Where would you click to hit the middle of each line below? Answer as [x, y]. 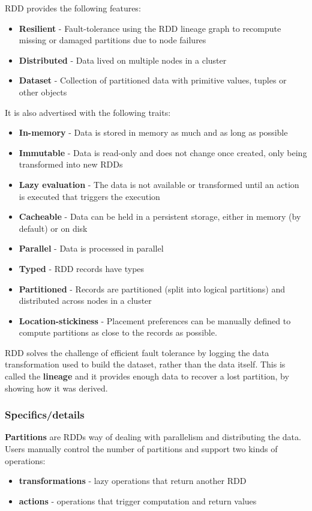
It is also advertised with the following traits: [88, 112]
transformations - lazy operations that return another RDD [133, 481]
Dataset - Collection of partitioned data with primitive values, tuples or [153, 80]
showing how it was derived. [56, 388]
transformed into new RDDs [71, 164]
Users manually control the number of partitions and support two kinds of [141, 449]
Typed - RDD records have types [82, 268]
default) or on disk [53, 228]
